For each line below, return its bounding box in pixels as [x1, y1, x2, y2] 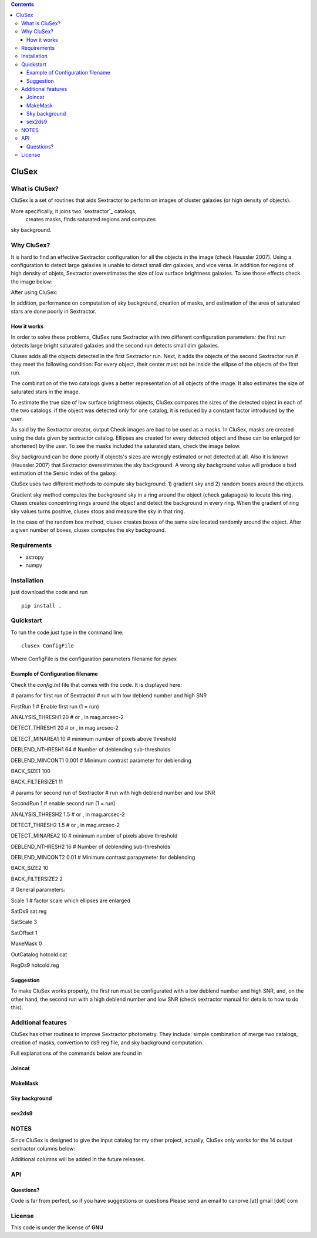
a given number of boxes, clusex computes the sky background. [11, 527, 167, 534]
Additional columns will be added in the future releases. [11, 1155, 146, 1162]
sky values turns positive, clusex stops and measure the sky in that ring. [11, 508, 185, 515]
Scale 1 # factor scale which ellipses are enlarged [11, 897, 130, 904]
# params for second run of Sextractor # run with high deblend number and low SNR [11, 789, 215, 796]
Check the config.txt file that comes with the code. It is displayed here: [11, 681, 182, 688]
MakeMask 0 [11, 940, 42, 947]
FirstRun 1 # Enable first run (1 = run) [11, 703, 99, 710]
